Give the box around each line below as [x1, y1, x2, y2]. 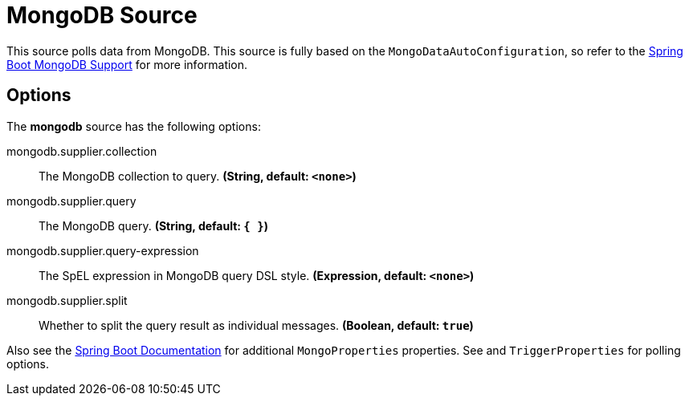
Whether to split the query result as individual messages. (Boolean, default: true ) [39, 318, 474, 332]
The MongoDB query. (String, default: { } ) [39, 218, 268, 233]
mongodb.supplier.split [6, 293, 128, 307]
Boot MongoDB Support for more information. [6, 57, 248, 71]
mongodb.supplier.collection [6, 144, 157, 158]
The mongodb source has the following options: [6, 119, 261, 133]
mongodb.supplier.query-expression [6, 243, 199, 258]
